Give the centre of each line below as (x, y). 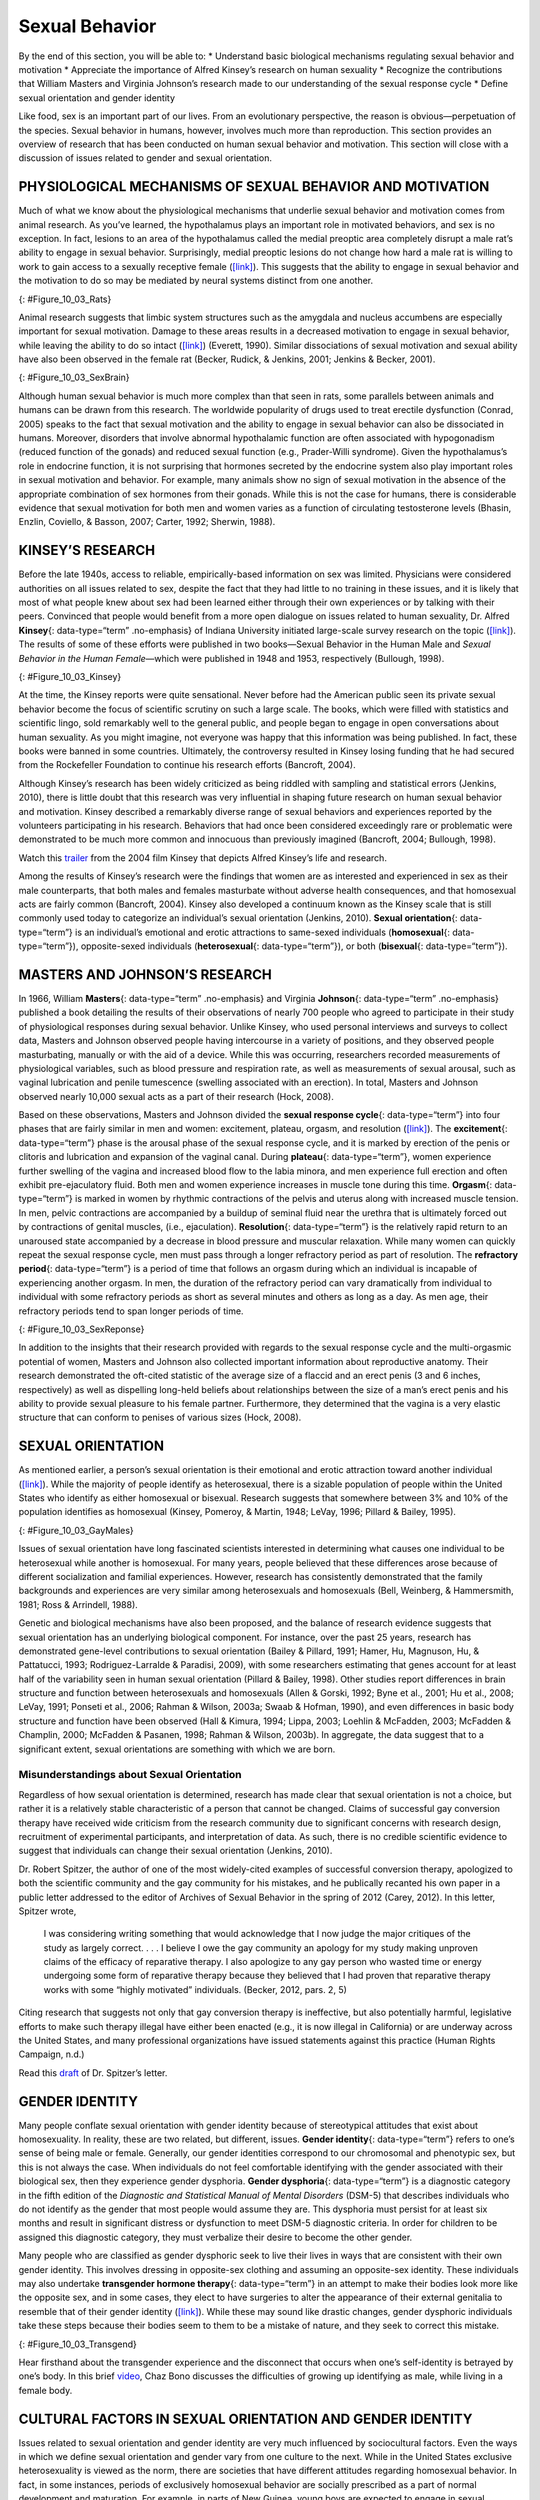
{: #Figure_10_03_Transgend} (77, 2344)
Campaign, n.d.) (51, 2054)
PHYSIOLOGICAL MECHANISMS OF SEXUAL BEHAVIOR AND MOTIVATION (254, 186)
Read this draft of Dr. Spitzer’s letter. (93, 2072)
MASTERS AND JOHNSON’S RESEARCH (145, 974)
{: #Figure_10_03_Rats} (65, 299)
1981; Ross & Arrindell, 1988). (78, 1604)
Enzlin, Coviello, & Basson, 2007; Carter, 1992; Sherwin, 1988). (147, 522)
